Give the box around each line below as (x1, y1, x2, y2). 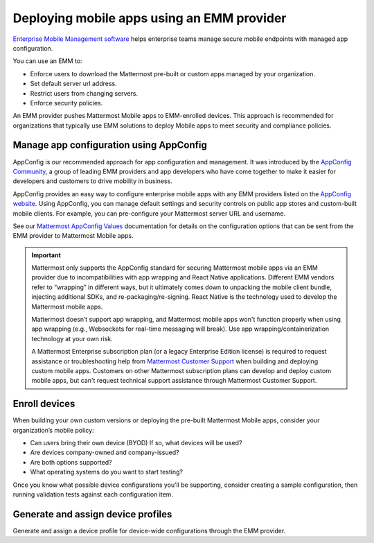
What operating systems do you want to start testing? (30, 468, 184, 476)
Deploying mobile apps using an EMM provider (12, 10, 287, 26)
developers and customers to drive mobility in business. (12, 177, 172, 185)
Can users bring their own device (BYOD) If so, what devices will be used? (30, 439, 242, 447)
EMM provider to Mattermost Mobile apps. (12, 232, 134, 240)
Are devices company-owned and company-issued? (30, 448, 179, 457)
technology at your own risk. (31, 334, 114, 343)
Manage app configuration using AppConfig (12, 139, 208, 151)
